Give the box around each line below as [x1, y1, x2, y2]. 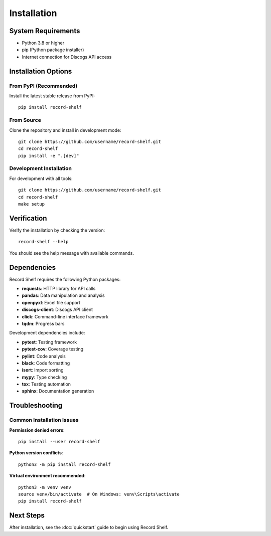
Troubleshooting [9, 401, 63, 410]
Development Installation [9, 165, 72, 172]
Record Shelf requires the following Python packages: [9, 276, 121, 282]
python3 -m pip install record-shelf [18, 461, 111, 467]
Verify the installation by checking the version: [9, 227, 105, 233]
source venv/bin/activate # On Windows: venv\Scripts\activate [18, 491, 180, 497]
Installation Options [9, 67, 72, 75]
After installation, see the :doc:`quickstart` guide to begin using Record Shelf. [9, 524, 169, 530]
